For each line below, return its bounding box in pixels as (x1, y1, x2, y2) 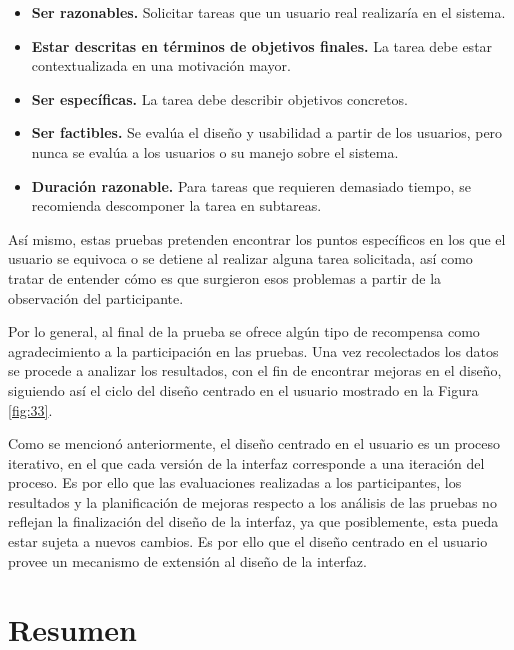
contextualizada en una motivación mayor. (31, 55, 291, 76)
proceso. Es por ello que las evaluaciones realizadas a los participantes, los (8, 472, 462, 493)
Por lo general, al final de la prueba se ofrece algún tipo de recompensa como (8, 321, 480, 342)
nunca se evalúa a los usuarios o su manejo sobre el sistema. (31, 141, 399, 162)
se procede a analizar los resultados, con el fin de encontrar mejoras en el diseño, (8, 360, 502, 381)
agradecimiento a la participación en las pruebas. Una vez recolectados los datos (8, 340, 499, 361)
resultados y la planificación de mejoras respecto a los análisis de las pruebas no (8, 491, 497, 512)
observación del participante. (8, 287, 184, 308)
